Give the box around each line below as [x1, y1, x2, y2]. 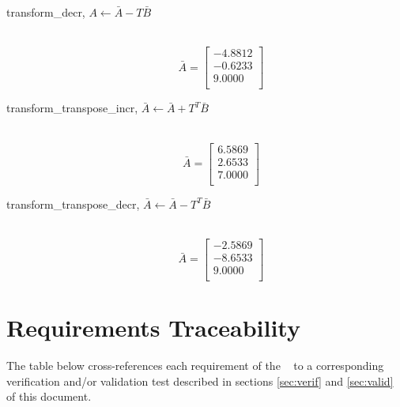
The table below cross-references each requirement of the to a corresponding [6, 357, 384, 374]
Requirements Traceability [6, 311, 300, 344]
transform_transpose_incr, [6, 100, 138, 116]
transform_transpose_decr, [6, 195, 140, 212]
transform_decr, [6, 4, 85, 20]
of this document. [6, 388, 92, 405]
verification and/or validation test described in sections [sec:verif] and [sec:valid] [6, 372, 394, 389]
